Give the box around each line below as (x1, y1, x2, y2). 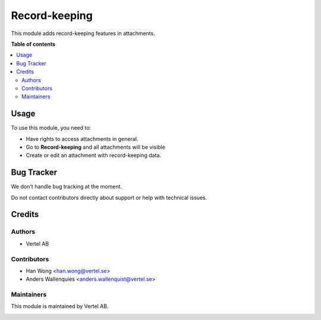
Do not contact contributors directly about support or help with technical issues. (11, 194, 207, 201)
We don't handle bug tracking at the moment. (11, 183, 122, 190)
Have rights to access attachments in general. (26, 135, 139, 142)
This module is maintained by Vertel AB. (11, 303, 109, 310)
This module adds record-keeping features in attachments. (11, 30, 156, 37)
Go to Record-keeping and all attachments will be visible (26, 143, 166, 150)
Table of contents (11, 40, 56, 48)
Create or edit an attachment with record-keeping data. (26, 152, 162, 159)
